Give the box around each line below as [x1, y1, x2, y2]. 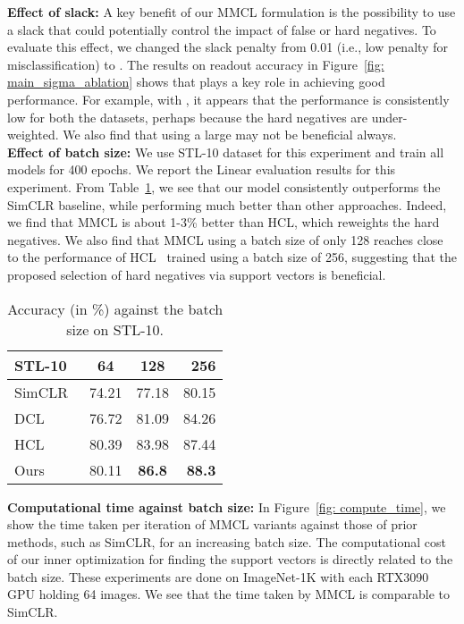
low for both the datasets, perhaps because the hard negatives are [7, 107, 368, 126]
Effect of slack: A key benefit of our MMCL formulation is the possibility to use [7, 3, 456, 21]
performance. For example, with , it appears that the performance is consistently [7, 89, 450, 108]
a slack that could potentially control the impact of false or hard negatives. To [7, 20, 436, 38]
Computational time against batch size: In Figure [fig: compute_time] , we [7, 497, 446, 516]
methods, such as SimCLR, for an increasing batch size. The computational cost [7, 532, 446, 551]
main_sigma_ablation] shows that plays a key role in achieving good [7, 72, 385, 91]
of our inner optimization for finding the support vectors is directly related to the [7, 550, 453, 569]
